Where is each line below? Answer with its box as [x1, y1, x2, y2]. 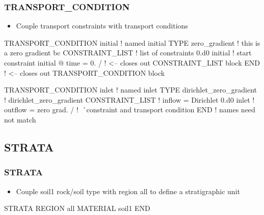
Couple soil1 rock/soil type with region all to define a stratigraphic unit [16, 186, 240, 196]
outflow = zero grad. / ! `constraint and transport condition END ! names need [4, 104, 255, 115]
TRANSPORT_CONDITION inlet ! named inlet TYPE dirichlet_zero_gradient [4, 84, 257, 95]
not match [4, 114, 36, 125]
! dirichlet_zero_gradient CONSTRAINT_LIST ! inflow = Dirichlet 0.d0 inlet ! [4, 94, 255, 105]
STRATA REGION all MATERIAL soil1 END [4, 203, 150, 213]
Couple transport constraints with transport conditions [16, 20, 188, 31]
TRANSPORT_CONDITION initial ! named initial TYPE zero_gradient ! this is [4, 37, 260, 48]
